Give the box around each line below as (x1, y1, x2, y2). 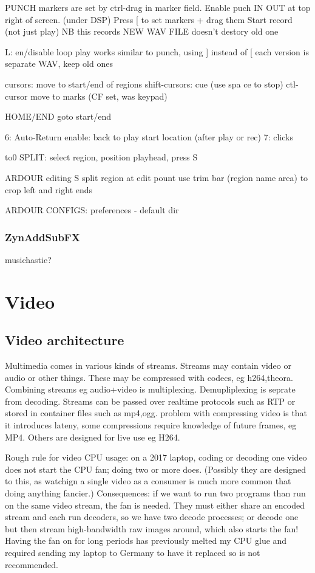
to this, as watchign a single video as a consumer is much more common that (5, 475, 291, 487)
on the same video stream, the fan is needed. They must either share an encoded (5, 498, 305, 511)
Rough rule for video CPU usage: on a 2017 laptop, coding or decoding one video (5, 451, 307, 464)
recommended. (5, 558, 58, 571)
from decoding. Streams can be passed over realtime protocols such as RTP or (5, 394, 296, 407)
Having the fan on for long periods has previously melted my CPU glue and (5, 534, 287, 547)
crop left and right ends (5, 183, 93, 196)
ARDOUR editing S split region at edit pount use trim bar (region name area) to (5, 171, 308, 184)
